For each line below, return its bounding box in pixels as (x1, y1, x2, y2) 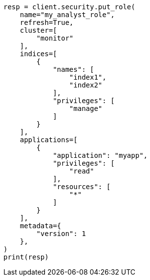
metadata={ (20, 222, 62, 230)
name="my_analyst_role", (20, 11, 115, 19)
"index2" (69, 81, 103, 89)
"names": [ (53, 65, 94, 73)
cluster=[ (20, 26, 57, 34)
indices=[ (20, 50, 57, 58)
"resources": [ (53, 183, 111, 191)
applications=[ (20, 136, 78, 144)
